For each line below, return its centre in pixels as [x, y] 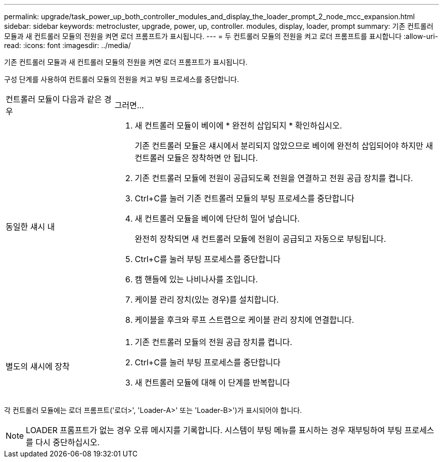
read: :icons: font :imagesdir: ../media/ [68, 45]
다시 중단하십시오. [68, 442]
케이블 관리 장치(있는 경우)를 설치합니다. [207, 300]
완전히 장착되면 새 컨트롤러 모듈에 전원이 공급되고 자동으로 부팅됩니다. [260, 239]
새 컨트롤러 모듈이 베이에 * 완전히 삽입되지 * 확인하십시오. [238, 125]
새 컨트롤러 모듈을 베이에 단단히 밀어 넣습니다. [217, 219]
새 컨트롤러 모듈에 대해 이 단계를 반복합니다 [212, 383]
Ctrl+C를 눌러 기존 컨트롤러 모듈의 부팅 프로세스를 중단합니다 [245, 198]
